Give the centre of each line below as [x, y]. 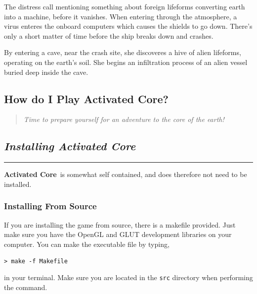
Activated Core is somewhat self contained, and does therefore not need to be [126, 174]
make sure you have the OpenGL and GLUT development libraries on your [118, 234]
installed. [18, 184]
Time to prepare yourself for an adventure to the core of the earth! [124, 119]
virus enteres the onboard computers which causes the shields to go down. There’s [128, 26]
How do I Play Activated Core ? [86, 98]
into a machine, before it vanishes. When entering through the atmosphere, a [121, 16]
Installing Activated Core [70, 146]
